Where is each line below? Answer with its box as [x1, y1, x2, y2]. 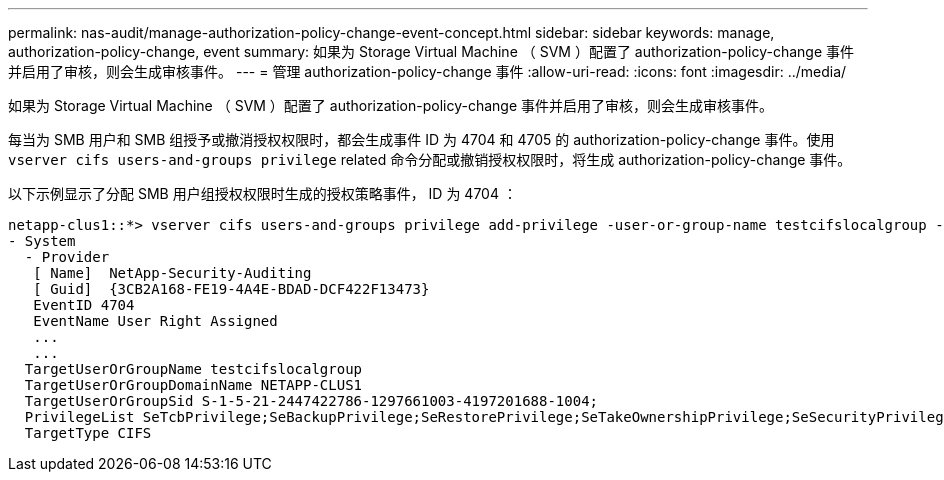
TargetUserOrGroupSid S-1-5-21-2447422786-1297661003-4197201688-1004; [24, 393, 599, 409]
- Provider [24, 249, 110, 265]
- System [8, 233, 76, 249]
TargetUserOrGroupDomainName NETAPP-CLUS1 [24, 377, 363, 393]
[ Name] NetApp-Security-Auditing [33, 265, 312, 281]
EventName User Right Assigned [33, 313, 278, 329]
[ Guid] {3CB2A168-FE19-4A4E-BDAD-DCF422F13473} [33, 281, 430, 297]
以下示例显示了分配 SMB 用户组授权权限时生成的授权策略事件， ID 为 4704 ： [8, 185, 517, 202]
